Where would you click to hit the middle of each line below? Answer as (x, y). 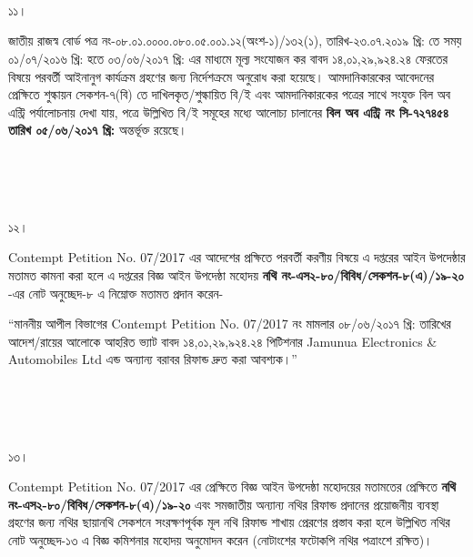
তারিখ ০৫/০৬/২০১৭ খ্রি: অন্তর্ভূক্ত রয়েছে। (98, 130)
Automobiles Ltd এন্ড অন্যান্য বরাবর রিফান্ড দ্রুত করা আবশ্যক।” (153, 359)
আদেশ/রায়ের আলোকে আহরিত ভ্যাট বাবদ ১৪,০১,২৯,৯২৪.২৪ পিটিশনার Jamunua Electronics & (223, 341)
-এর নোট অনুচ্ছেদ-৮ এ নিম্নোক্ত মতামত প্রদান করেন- (116, 293)
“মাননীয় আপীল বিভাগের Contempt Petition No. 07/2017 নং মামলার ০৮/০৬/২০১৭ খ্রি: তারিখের (230, 324)
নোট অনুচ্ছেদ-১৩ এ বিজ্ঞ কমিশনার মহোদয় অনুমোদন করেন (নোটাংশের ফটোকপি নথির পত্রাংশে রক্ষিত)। (221, 540)
